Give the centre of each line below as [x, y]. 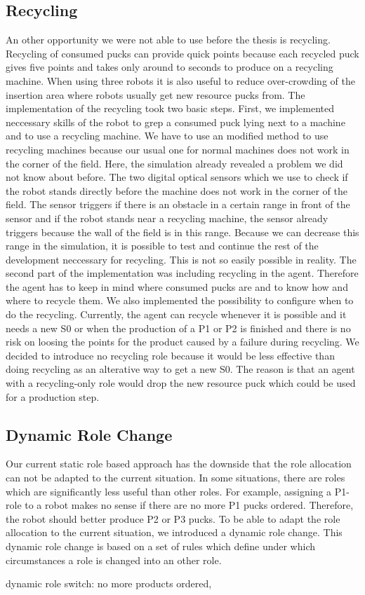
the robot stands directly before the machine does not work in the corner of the [177, 190]
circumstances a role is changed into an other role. [114, 560]
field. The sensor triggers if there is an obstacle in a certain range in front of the [178, 204]
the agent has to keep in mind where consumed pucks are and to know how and [177, 286]
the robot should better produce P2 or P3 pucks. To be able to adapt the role [173, 518]
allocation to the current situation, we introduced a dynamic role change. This [174, 532]
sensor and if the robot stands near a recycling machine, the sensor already [167, 218]
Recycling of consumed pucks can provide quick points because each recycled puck [182, 53]
